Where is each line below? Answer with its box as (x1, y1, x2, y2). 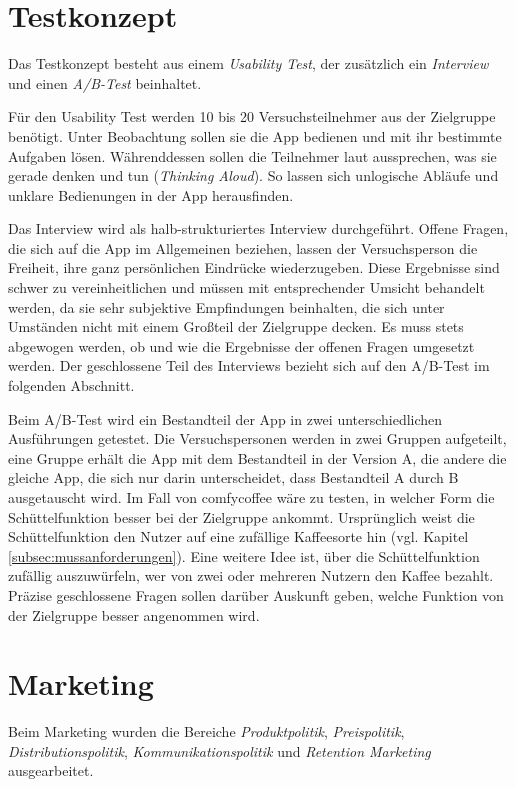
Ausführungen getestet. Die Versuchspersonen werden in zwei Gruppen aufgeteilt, (8, 428, 507, 449)
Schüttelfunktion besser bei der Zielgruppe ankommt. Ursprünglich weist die (8, 506, 475, 527)
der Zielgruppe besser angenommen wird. (8, 604, 260, 625)
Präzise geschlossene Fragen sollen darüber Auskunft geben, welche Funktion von (8, 584, 504, 605)
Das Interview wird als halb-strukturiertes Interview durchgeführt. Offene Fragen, (8, 218, 509, 239)
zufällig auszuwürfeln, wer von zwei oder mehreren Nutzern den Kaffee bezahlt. (8, 565, 494, 586)
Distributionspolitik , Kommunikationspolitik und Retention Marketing (8, 740, 431, 761)
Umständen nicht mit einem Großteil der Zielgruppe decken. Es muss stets (8, 316, 464, 337)
